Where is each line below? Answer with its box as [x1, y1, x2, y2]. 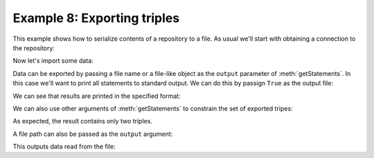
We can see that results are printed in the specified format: [12, 92, 181, 100]
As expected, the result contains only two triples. [12, 117, 152, 126]
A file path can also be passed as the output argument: [12, 130, 173, 138]
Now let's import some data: [12, 57, 93, 65]
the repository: [12, 43, 55, 52]
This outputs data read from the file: [12, 142, 116, 151]
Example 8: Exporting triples [12, 10, 180, 26]
